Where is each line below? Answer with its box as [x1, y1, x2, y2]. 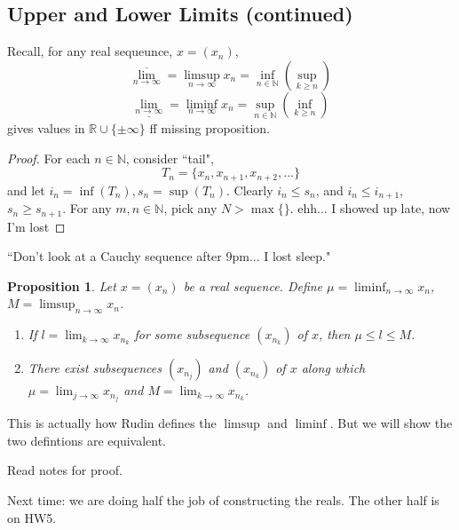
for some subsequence [134, 325, 250, 344]
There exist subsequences [28, 359, 162, 377]
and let [7, 180, 45, 199]
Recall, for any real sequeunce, [7, 42, 173, 60]
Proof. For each [7, 148, 91, 167]
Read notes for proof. [7, 461, 123, 479]
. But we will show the [329, 414, 453, 432]
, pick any [163, 199, 218, 218]
